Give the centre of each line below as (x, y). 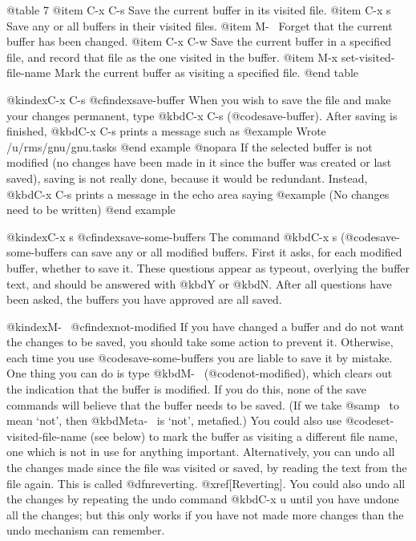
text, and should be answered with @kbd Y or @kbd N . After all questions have (199, 283)
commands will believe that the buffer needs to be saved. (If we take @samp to (203, 404)
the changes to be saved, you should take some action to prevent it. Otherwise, (200, 342)
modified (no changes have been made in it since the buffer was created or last (199, 162)
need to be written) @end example (91, 210)
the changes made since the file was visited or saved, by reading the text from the (207, 468)
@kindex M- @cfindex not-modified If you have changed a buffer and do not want (206, 326)
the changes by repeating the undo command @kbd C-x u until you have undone (203, 499)
